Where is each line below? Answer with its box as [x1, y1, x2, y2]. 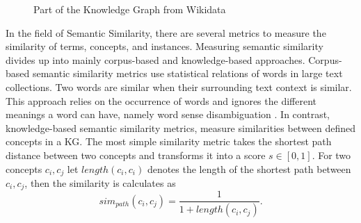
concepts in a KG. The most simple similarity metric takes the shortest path [6, 134, 332, 149]
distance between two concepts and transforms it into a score [6, 147, 266, 162]
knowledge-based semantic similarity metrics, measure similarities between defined [6, 120, 356, 135]
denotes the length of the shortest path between [147, 161, 351, 176]
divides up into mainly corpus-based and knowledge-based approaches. [6, 52, 305, 67]
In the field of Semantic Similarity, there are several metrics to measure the [6, 25, 326, 40]
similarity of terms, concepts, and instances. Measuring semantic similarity [6, 39, 323, 53]
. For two [312, 147, 351, 162]
